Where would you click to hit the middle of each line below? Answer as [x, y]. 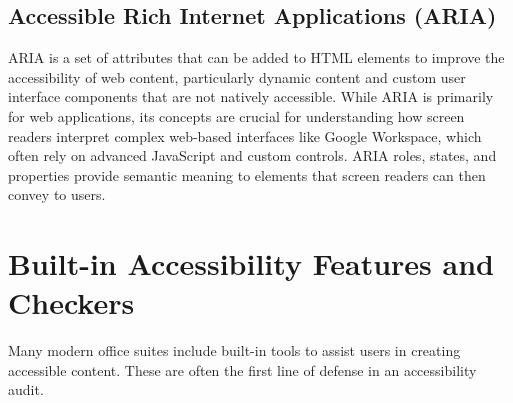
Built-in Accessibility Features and [251, 263]
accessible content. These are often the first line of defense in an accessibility [242, 369]
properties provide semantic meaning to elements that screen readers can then [247, 174]
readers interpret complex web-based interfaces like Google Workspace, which [245, 135]
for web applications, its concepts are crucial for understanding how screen [236, 115]
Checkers [71, 302]
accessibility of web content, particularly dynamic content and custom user [237, 76]
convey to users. [57, 194]
